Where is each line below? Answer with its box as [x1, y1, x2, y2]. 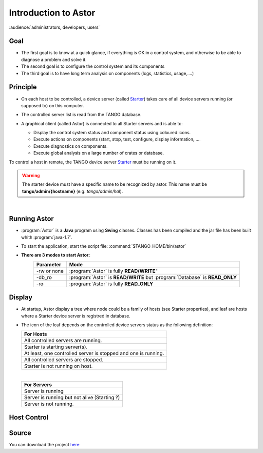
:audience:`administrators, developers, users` [9, 24, 100, 30]
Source [9, 429, 32, 437]
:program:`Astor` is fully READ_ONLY [69, 280, 153, 287]
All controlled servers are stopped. [24, 356, 104, 363]
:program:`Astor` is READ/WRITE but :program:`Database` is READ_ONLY [69, 274, 237, 280]
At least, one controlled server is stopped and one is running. [24, 350, 164, 357]
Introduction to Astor [9, 7, 95, 18]
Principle [9, 83, 37, 91]
